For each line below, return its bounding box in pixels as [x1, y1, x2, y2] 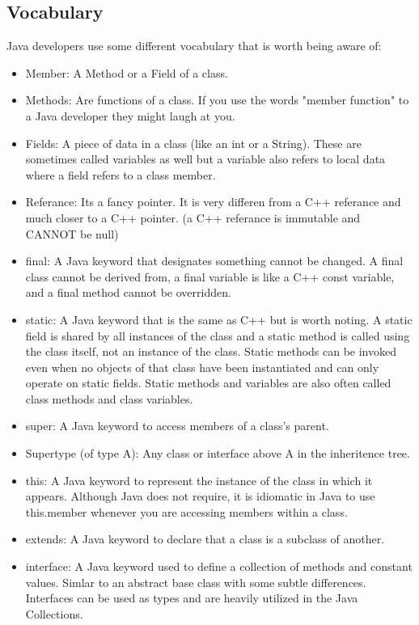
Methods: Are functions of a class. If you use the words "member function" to [25, 91, 409, 108]
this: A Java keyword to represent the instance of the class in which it [25, 471, 373, 488]
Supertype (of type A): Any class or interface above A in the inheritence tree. [25, 445, 410, 462]
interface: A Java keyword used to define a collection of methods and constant [25, 558, 413, 575]
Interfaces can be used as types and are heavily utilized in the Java [25, 589, 358, 606]
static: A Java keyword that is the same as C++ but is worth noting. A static [25, 310, 413, 327]
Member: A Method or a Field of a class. [25, 64, 228, 81]
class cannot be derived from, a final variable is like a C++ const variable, [25, 268, 395, 285]
